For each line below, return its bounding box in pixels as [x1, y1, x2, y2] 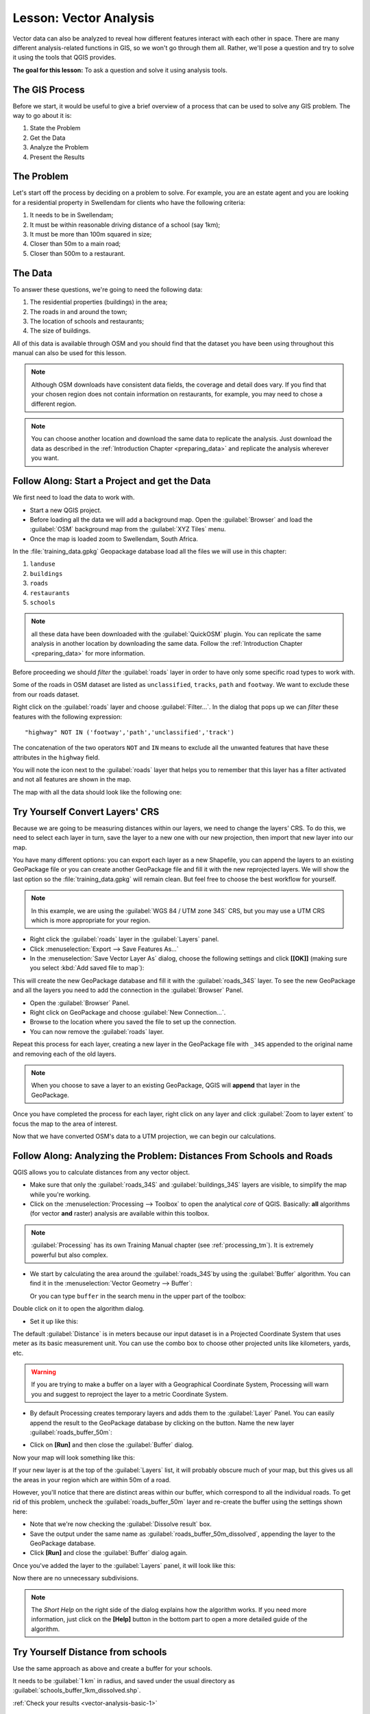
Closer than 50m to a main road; [29, 240, 121, 248]
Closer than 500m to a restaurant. [29, 249, 125, 257]
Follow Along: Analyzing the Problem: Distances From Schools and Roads [12, 1150, 333, 1161]
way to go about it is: [12, 112, 72, 120]
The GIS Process [12, 84, 85, 95]
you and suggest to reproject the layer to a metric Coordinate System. [31, 1390, 228, 1398]
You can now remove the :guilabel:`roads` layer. [29, 1027, 164, 1035]
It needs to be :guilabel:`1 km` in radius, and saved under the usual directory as [12, 1676, 236, 1685]
